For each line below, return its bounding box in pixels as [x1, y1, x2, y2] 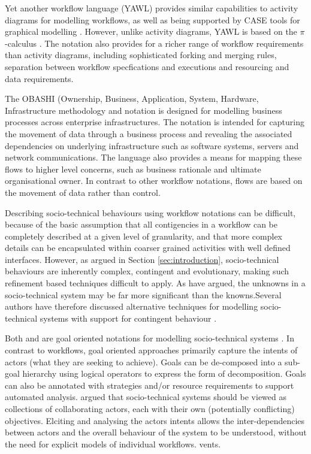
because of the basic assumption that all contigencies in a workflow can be [5, 218, 277, 231]
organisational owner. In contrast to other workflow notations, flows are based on [5, 174, 303, 187]
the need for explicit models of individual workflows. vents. [5, 437, 221, 450]
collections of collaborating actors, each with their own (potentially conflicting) [5, 402, 295, 414]
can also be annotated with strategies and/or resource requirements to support [5, 379, 294, 391]
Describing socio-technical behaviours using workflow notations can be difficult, [5, 206, 296, 219]
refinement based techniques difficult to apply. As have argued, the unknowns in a [5, 277, 306, 289]
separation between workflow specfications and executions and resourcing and [5, 60, 289, 72]
